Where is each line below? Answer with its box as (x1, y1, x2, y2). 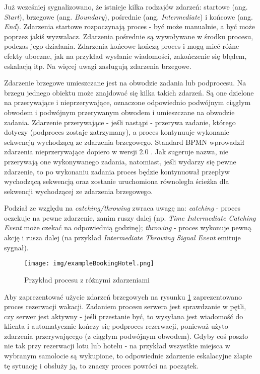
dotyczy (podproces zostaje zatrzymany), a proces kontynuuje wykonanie (4, 127, 229, 137)
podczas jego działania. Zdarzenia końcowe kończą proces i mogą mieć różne (4, 41, 239, 51)
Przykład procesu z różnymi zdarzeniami (24, 274, 150, 285)
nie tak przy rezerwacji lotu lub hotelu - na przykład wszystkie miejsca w (4, 340, 230, 351)
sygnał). (4, 242, 29, 252)
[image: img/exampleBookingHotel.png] (24, 260, 154, 267)
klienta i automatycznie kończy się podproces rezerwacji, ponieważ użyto (4, 321, 228, 331)
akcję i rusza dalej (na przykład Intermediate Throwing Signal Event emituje (4, 232, 241, 243)
